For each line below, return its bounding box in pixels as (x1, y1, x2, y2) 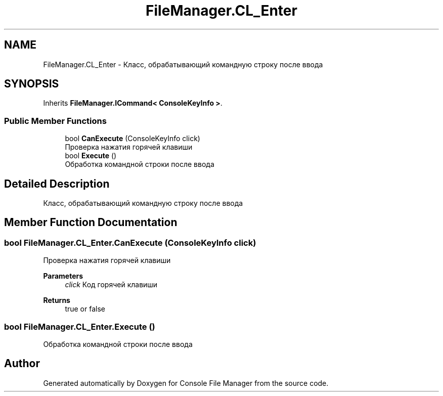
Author (4, 357, 40, 370)
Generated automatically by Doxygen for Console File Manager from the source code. (43, 378, 329, 387)
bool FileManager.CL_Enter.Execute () (4, 321, 155, 332)
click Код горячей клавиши (65, 280, 158, 289)
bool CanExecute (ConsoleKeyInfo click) (65, 134, 200, 143)
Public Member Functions (4, 115, 107, 126)
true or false (65, 304, 105, 314)
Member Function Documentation (4, 216, 178, 229)
